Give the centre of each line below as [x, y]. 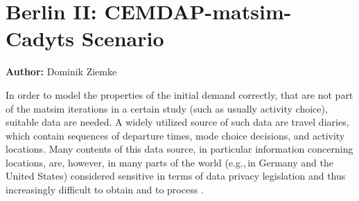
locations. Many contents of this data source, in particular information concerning [179, 149]
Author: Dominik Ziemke [61, 71]
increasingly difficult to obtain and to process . [105, 190]
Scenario [123, 38]
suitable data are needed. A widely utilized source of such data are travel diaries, [177, 122]
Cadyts [40, 38]
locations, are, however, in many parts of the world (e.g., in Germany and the [169, 162]
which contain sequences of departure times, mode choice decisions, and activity [175, 135]
